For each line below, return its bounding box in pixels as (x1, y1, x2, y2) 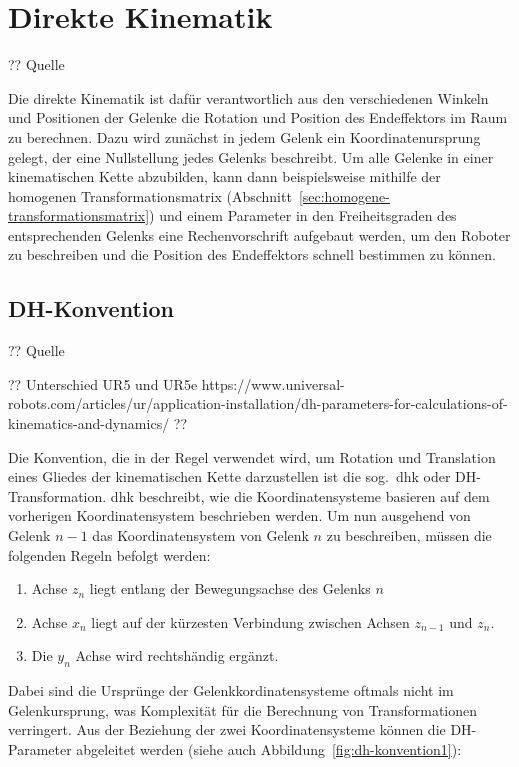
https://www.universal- (201, 373, 345, 394)
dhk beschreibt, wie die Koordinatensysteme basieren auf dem (110, 485, 490, 506)
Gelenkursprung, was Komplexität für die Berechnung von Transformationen (8, 699, 478, 720)
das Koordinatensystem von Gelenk (92, 525, 309, 546)
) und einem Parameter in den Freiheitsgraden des (149, 205, 457, 226)
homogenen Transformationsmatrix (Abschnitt (8, 185, 292, 206)
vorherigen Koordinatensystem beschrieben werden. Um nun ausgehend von (8, 505, 471, 526)
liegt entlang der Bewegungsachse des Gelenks (89, 578, 371, 599)
